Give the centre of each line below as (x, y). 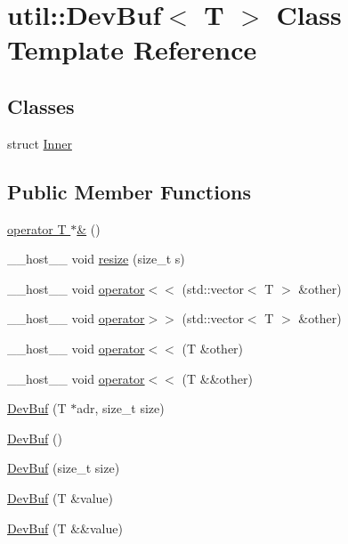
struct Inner (40, 143)
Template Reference (132, 49)
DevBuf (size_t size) (64, 468)
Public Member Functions (129, 191)
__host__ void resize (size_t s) (96, 259)
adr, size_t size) (121, 408)
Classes (41, 106)
